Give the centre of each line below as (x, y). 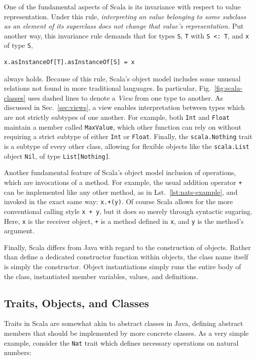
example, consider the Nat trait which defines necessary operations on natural (121, 342)
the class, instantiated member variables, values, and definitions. (101, 276)
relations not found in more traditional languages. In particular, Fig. (108, 88)
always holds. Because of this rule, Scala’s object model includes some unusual (122, 78)
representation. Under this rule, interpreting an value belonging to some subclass (125, 16)
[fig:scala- (228, 88)
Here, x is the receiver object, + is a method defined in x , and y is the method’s (124, 221)
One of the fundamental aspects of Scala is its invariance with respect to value (122, 6)
